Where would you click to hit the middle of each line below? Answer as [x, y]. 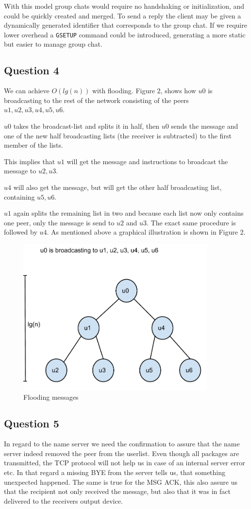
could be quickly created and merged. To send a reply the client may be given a [123, 15]
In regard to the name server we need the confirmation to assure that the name [122, 444]
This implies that [30, 161]
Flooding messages [51, 397]
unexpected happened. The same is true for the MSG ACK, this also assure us [121, 482]
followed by [21, 232]
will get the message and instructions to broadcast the [147, 161]
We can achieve [27, 91]
